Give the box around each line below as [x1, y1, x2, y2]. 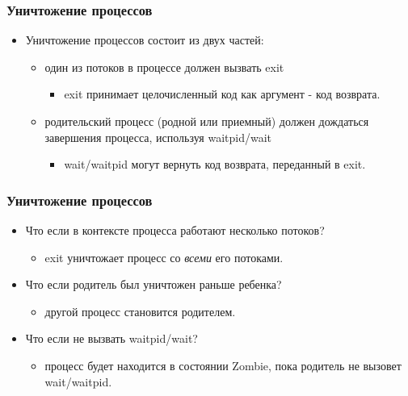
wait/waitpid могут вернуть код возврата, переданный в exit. [64, 156, 366, 173]
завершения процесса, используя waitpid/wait [44, 128, 272, 145]
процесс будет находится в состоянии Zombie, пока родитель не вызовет [44, 356, 402, 373]
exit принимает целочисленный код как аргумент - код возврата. [64, 85, 381, 102]
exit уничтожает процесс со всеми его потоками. [44, 248, 284, 265]
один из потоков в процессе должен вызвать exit [44, 58, 284, 75]
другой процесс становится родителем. [44, 302, 236, 319]
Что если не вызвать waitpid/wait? [25, 330, 198, 347]
